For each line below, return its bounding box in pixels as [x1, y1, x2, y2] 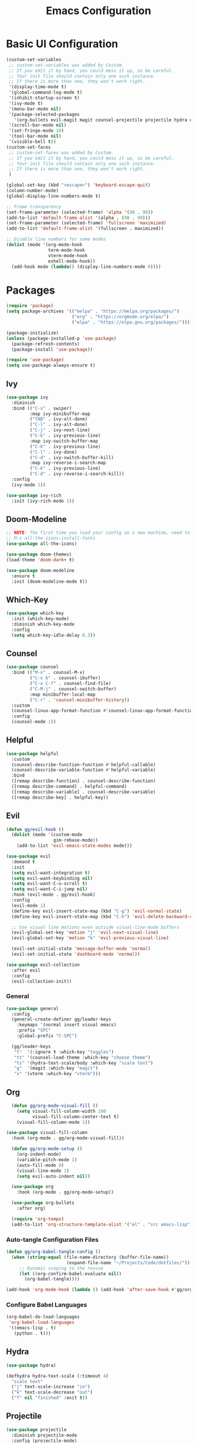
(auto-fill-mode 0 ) [16, 1162, 64, 1168]
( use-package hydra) [6, 1362, 57, 1368]
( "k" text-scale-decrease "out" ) [11, 1389, 93, 1395]
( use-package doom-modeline [6, 567, 75, 573]
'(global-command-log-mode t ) [8, 89, 83, 95]
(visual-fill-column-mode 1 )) [16, 1119, 91, 1125]
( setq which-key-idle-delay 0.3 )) [11, 632, 96, 638]
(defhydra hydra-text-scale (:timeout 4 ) [6, 1373, 109, 1379]
